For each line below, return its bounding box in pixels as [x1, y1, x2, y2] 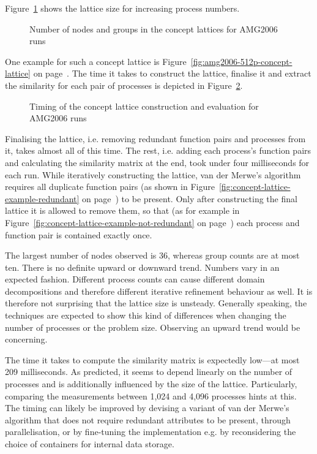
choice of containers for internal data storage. [5, 437, 174, 450]
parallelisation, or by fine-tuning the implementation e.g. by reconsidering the [5, 425, 296, 438]
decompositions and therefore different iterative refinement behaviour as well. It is [5, 284, 313, 297]
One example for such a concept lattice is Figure [5, 55, 187, 67]
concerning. [5, 333, 48, 346]
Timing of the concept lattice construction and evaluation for [29, 99, 259, 112]
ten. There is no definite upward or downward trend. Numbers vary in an [5, 260, 280, 273]
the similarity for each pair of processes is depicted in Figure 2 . [5, 78, 243, 91]
